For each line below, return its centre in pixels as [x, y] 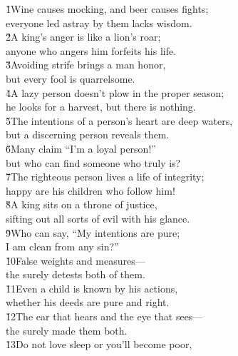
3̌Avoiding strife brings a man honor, [86, 65]
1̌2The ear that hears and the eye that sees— [104, 316]
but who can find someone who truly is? [93, 162]
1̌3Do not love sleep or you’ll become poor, [99, 344]
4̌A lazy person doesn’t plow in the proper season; [115, 92]
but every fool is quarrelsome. [71, 78]
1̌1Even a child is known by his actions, [92, 288]
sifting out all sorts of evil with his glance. [98, 218]
